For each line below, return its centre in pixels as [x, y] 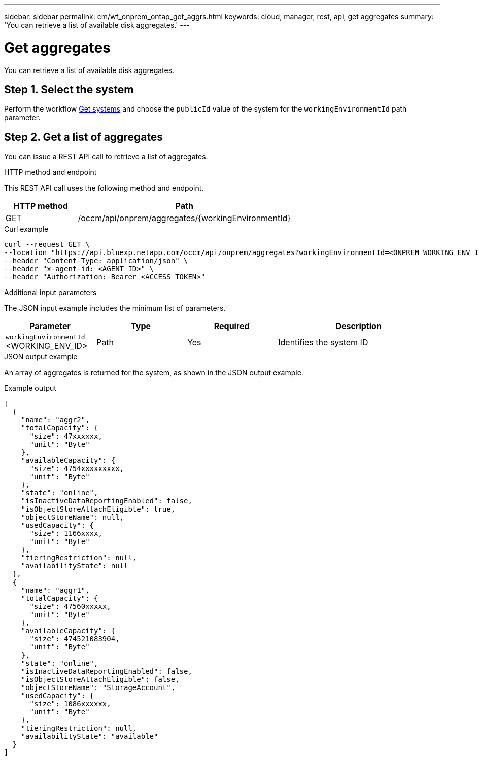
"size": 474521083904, [75, 639]
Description [358, 326]
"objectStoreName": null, [73, 517]
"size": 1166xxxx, [66, 534]
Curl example [26, 229]
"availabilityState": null [75, 566]
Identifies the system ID [323, 342]
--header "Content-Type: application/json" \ [96, 261]
